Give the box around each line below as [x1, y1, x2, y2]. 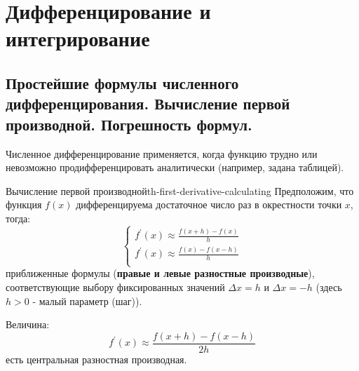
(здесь [316, 279, 342, 294]
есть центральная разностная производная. [6, 351, 187, 366]
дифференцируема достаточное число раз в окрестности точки [76, 197, 342, 212]
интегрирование [6, 24, 150, 53]
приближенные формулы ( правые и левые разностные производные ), [6, 266, 315, 281]
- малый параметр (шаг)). [32, 293, 142, 308]
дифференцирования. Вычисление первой [6, 93, 290, 114]
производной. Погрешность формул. [6, 113, 252, 135]
